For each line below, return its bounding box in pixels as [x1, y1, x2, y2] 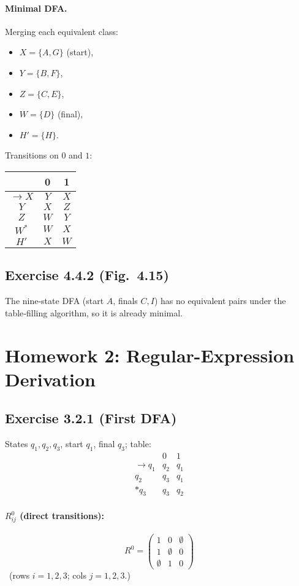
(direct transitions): [20, 509, 104, 522]
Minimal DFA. [5, 1, 67, 14]
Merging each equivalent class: [5, 25, 118, 37]
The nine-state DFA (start [5, 294, 104, 307]
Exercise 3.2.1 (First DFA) [5, 408, 177, 428]
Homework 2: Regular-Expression [5, 342, 295, 367]
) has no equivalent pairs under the [154, 294, 286, 307]
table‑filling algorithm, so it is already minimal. [5, 306, 183, 319]
